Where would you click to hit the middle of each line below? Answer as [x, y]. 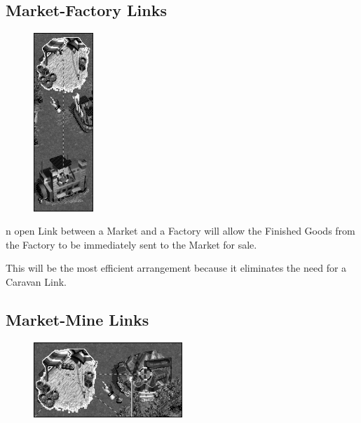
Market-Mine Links [77, 319]
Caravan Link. [36, 281]
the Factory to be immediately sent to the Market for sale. [131, 244]
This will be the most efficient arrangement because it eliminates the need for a [176, 268]
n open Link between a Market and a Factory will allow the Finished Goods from [180, 231]
